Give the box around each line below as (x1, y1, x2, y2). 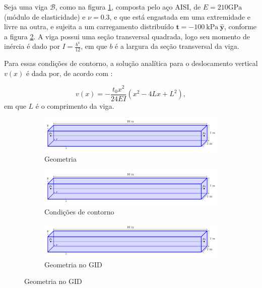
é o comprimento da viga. (35, 100, 114, 111)
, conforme (224, 21, 257, 32)
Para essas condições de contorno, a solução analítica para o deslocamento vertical (4, 58, 258, 68)
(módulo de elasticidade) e (4, 11, 86, 22)
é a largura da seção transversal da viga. (115, 41, 239, 51)
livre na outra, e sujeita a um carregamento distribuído (4, 21, 174, 32)
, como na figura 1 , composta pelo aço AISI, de (55, 2, 201, 12)
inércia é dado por (4, 41, 60, 51)
